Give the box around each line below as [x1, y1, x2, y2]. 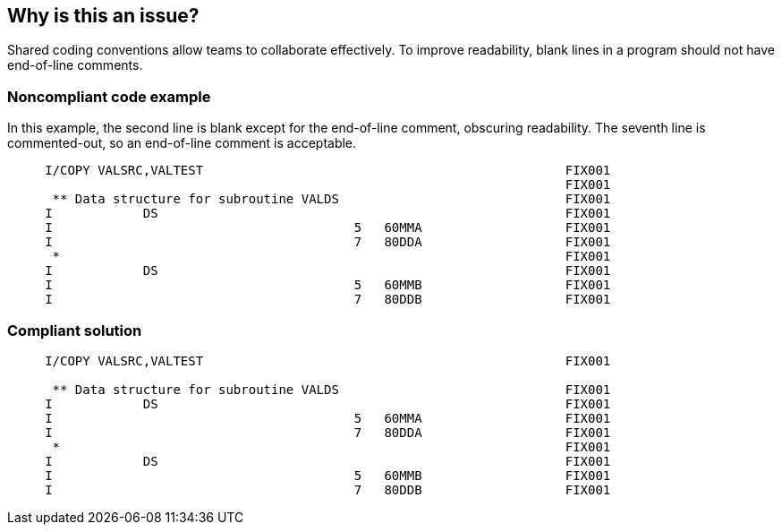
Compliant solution [7, 321, 142, 339]
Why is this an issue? [7, 4, 200, 27]
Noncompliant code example [7, 87, 211, 106]
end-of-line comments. [7, 57, 143, 73]
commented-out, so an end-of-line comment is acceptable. [7, 135, 357, 151]
